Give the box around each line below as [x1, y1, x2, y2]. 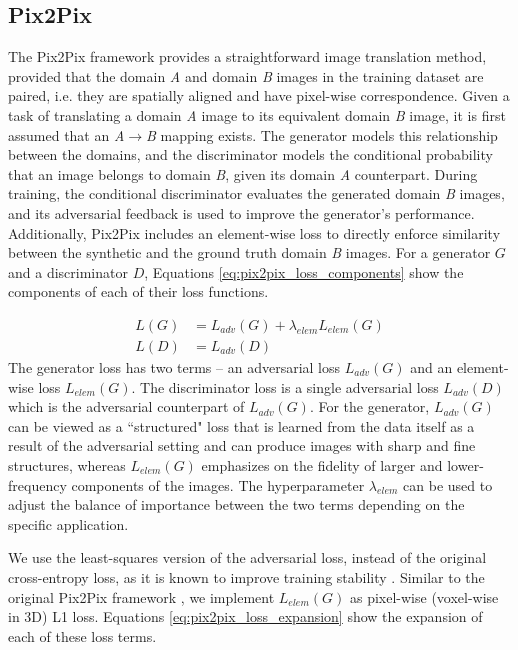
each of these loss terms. [8, 625, 157, 646]
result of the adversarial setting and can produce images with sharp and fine [8, 435, 476, 456]
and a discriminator [8, 261, 128, 282]
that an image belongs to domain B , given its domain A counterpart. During [8, 163, 478, 184]
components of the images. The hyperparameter [71, 474, 365, 495]
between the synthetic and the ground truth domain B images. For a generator [8, 242, 491, 263]
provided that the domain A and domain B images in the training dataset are [8, 65, 484, 86]
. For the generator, [309, 396, 430, 417]
